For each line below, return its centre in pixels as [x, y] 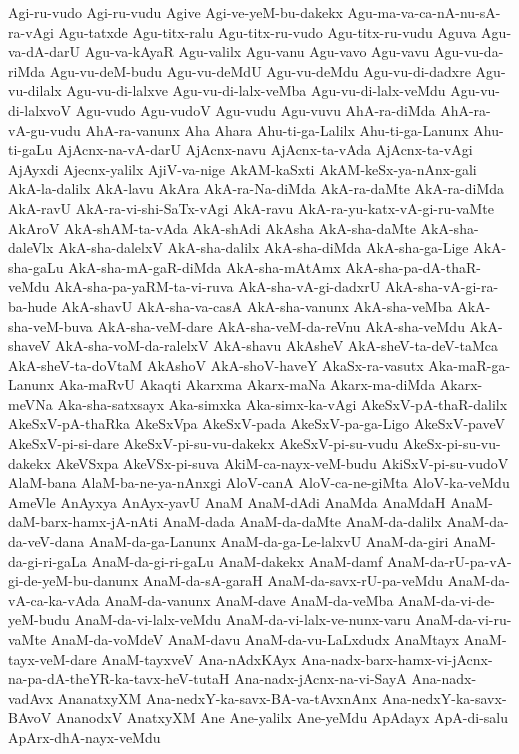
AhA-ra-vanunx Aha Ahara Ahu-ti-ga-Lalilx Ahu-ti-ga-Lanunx [277, 129]
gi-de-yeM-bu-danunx [73, 580]
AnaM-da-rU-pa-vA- [449, 560]
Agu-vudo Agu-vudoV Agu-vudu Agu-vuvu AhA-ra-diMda [255, 109]
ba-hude [32, 305]
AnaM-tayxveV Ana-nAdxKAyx [199, 658]
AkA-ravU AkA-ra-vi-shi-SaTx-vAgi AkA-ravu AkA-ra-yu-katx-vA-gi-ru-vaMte [251, 207]
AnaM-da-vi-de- [446, 599]
